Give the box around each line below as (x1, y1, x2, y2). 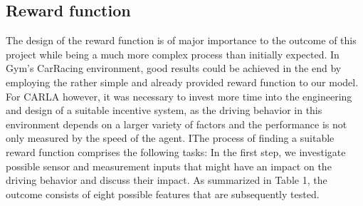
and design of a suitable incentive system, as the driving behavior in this (6, 103, 322, 118)
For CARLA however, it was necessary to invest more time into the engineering (6, 88, 352, 103)
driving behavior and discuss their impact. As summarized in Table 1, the (6, 172, 327, 187)
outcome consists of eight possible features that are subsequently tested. (6, 186, 320, 201)
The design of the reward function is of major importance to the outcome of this (6, 33, 357, 48)
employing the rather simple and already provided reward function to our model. (6, 74, 359, 89)
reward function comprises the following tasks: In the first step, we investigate (6, 144, 346, 159)
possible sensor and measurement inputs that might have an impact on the (6, 158, 332, 173)
